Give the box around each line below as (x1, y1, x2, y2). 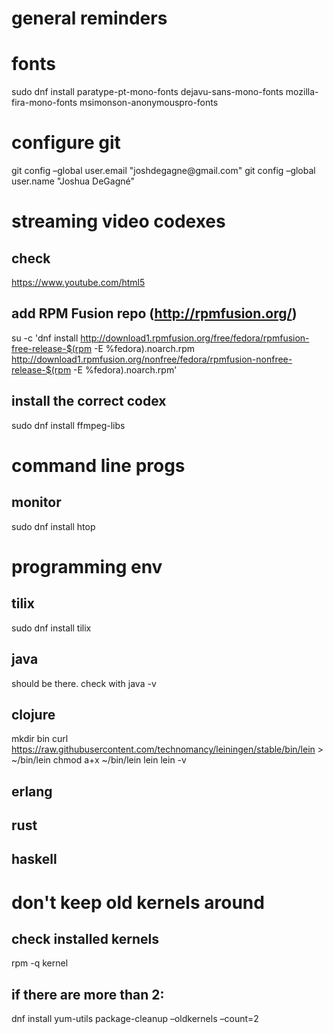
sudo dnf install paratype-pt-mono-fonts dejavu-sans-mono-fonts (11, 86, 284, 98)
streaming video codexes (11, 210, 226, 233)
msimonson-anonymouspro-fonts (79, 97, 219, 109)
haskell (11, 851, 58, 868)
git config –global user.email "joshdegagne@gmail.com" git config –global (11, 165, 316, 177)
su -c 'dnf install (11, 332, 79, 344)
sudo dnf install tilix (11, 622, 92, 634)
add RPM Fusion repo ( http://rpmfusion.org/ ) (11, 305, 298, 322)
